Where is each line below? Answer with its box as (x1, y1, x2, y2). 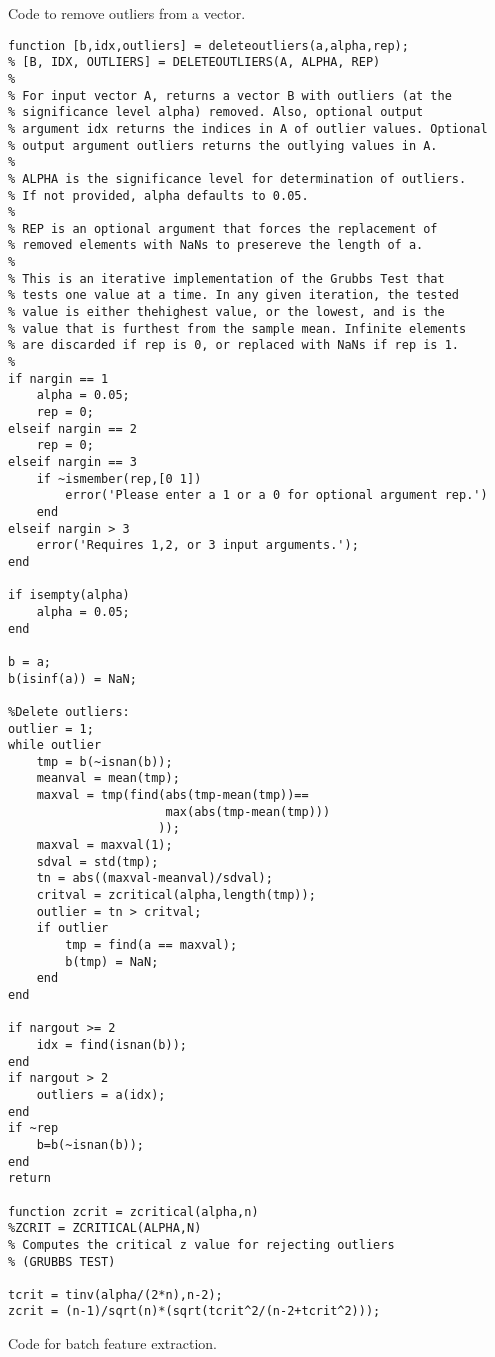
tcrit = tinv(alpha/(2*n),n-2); (8, 1287, 223, 1302)
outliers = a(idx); (36, 1087, 166, 1102)
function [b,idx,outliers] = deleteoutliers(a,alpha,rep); (8, 38, 409, 53)
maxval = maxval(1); (36, 838, 173, 853)
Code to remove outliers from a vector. (8, 3, 246, 23)
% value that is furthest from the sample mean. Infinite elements (8, 321, 467, 336)
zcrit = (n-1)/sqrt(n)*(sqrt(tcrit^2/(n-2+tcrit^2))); (8, 1304, 381, 1319)
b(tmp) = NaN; (65, 954, 159, 969)
